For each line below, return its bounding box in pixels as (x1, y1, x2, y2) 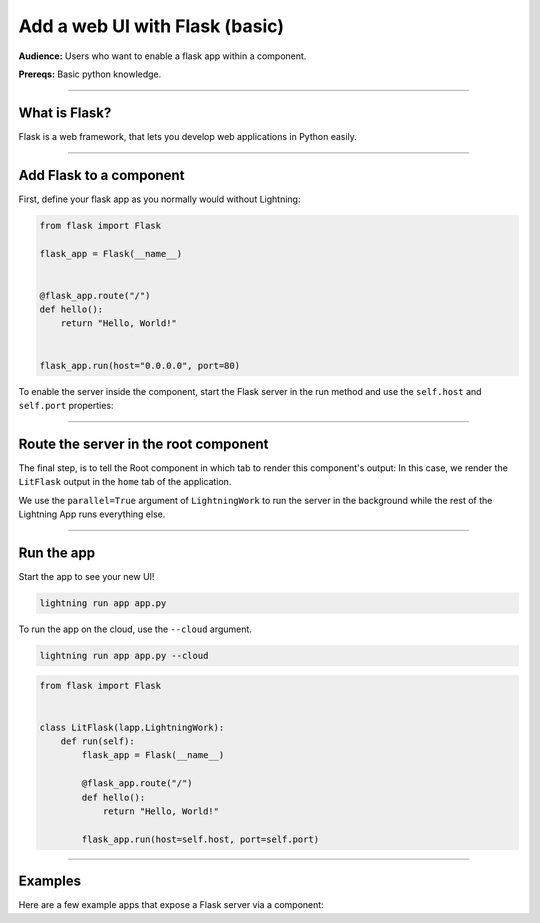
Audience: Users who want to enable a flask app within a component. (18, 50, 307, 62)
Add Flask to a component (18, 166, 185, 184)
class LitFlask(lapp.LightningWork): (39, 721, 225, 733)
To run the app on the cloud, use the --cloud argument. (18, 623, 252, 635)
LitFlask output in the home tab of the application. (18, 476, 232, 488)
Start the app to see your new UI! (18, 571, 155, 582)
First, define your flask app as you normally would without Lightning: (18, 193, 301, 205)
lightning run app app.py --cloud (39, 650, 209, 661)
